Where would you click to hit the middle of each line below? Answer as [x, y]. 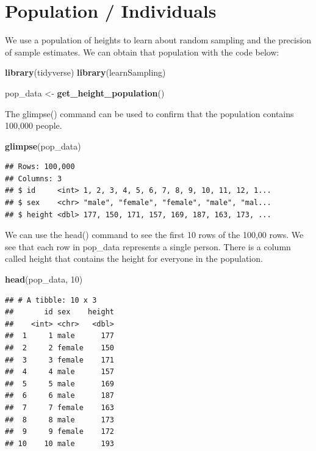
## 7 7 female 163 [59, 407]
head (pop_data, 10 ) [44, 279]
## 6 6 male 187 [59, 396]
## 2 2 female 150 [59, 348]
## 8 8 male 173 [59, 420]
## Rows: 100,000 [40, 167]
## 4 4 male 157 [59, 372]
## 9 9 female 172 [59, 432]
